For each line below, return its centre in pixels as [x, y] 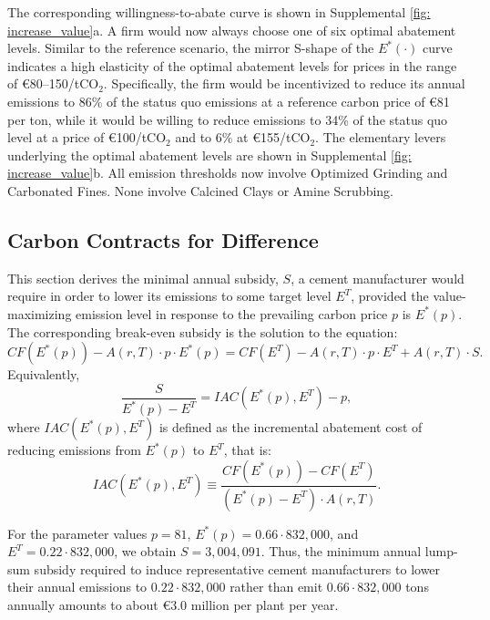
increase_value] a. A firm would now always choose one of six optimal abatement [232, 30]
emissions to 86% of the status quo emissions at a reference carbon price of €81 [229, 101]
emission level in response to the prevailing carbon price [232, 313]
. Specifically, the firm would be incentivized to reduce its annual [284, 83]
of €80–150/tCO [53, 83]
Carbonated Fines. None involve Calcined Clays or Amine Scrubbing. [200, 190]
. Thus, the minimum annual [341, 551]
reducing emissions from [74, 450]
